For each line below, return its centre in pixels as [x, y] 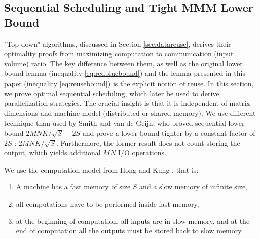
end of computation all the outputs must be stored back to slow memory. [129, 231]
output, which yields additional [52, 153]
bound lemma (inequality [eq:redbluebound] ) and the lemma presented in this [125, 73]
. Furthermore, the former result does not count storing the [148, 143]
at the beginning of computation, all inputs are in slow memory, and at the [133, 221]
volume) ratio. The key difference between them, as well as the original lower [123, 63]
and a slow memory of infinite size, [194, 187]
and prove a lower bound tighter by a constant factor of [169, 132]
